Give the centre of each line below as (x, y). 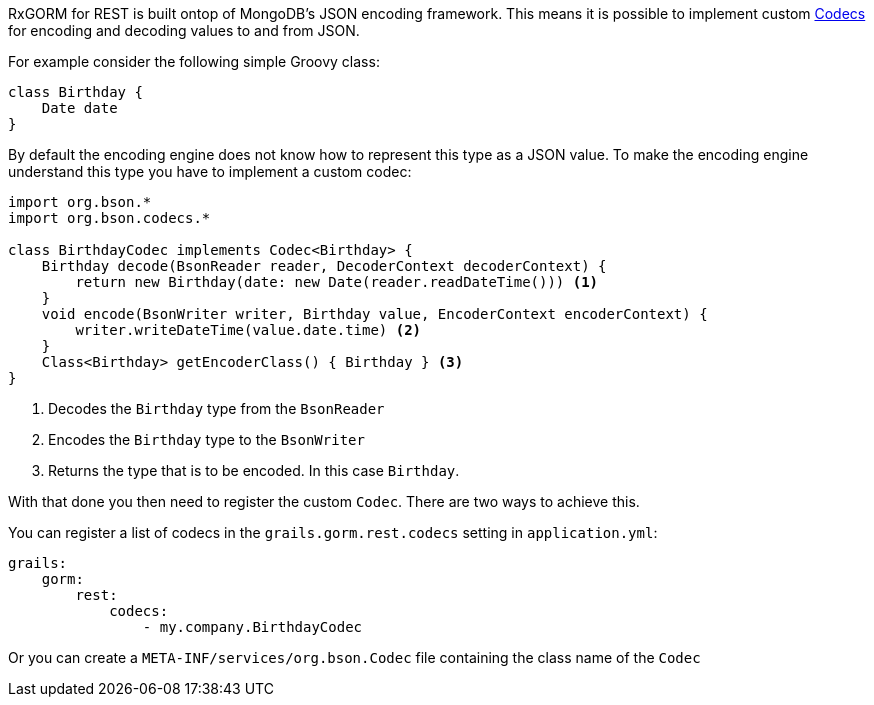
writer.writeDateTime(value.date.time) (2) (248, 330)
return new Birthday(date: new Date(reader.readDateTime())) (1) (337, 282)
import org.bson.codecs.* (109, 218)
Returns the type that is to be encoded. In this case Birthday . (254, 470)
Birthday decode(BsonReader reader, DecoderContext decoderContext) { (324, 266)
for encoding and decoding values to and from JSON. (184, 30)
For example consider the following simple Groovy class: (194, 61)
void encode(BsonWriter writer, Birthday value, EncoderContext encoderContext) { (374, 314)
